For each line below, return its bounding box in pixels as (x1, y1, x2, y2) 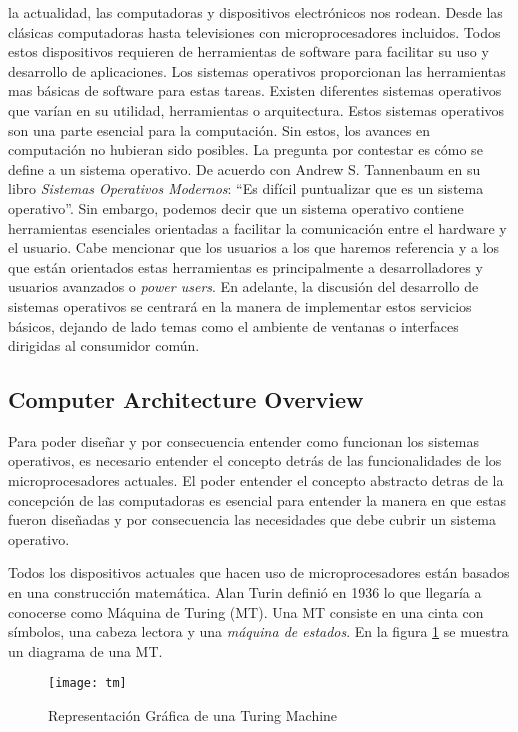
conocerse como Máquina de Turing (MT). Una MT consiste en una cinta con (8, 601, 484, 622)
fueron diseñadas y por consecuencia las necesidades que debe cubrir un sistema (8, 509, 497, 530)
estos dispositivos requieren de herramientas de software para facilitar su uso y (8, 41, 489, 62)
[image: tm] (48, 676, 127, 691)
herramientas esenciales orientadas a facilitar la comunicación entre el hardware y (8, 217, 507, 238)
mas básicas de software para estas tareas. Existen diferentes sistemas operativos (8, 80, 502, 101)
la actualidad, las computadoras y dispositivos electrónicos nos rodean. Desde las (8, 2, 503, 22)
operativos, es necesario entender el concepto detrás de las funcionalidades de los (8, 450, 502, 471)
